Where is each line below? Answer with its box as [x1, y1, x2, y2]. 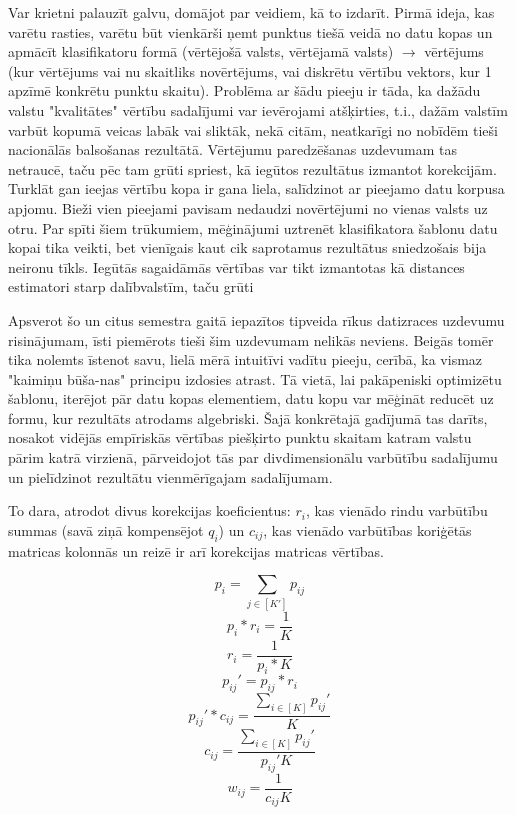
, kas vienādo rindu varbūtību [305, 500, 488, 521]
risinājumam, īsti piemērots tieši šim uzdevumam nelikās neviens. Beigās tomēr [8, 329, 494, 350]
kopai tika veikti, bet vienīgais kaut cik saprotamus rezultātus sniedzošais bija [8, 237, 487, 258]
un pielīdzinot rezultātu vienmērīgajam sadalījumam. [8, 466, 333, 487]
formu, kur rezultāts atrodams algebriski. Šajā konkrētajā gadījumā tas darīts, [8, 407, 488, 428]
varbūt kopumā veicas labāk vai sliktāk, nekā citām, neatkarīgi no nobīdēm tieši [8, 119, 498, 140]
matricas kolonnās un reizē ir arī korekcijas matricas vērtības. [8, 540, 384, 561]
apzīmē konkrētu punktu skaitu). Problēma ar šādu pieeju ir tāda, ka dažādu [8, 80, 481, 101]
